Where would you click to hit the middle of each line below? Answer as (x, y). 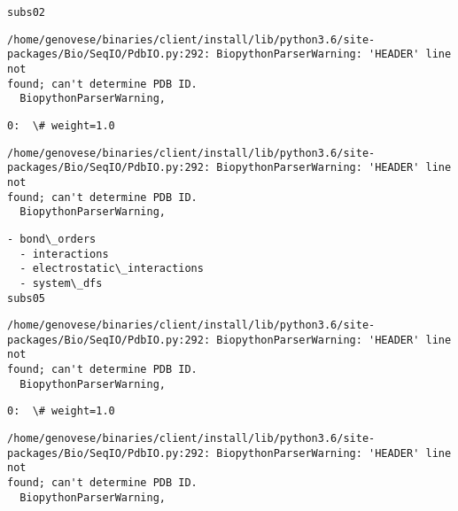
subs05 (26, 298)
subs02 (26, 12)
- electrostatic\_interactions (112, 269)
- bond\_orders (52, 239)
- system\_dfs (61, 283)
